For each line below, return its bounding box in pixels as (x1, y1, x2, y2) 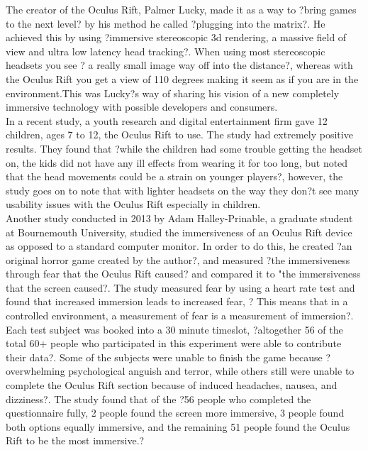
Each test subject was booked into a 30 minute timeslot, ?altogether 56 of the (6, 322, 343, 336)
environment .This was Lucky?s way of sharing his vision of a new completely (6, 85, 340, 100)
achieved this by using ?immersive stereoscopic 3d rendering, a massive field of (6, 30, 347, 45)
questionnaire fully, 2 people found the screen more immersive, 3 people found (6, 405, 345, 420)
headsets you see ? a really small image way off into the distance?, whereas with (6, 57, 353, 72)
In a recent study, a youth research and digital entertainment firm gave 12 (6, 113, 328, 128)
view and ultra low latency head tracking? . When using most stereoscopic (6, 43, 325, 58)
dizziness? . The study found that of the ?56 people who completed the (6, 391, 311, 406)
